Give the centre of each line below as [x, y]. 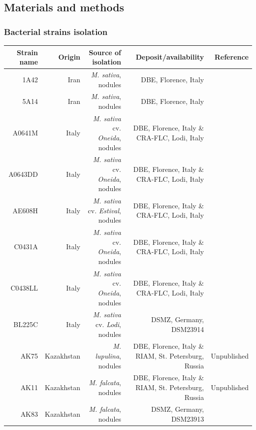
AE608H [25, 210]
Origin [69, 57]
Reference [231, 57]
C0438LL [24, 288]
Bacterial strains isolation [56, 31]
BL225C [26, 324]
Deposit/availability [170, 57]
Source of [105, 52]
